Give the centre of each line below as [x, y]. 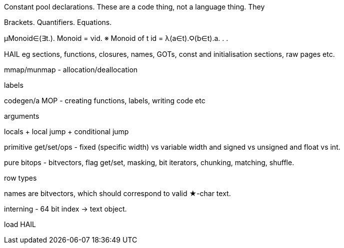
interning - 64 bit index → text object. [65, 209]
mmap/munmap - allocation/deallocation [71, 70]
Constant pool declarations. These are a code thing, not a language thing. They [134, 7]
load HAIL [20, 224]
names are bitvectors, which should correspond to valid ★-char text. [117, 193]
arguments [22, 116]
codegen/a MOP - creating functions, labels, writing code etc [105, 101]
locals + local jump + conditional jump [66, 131]
